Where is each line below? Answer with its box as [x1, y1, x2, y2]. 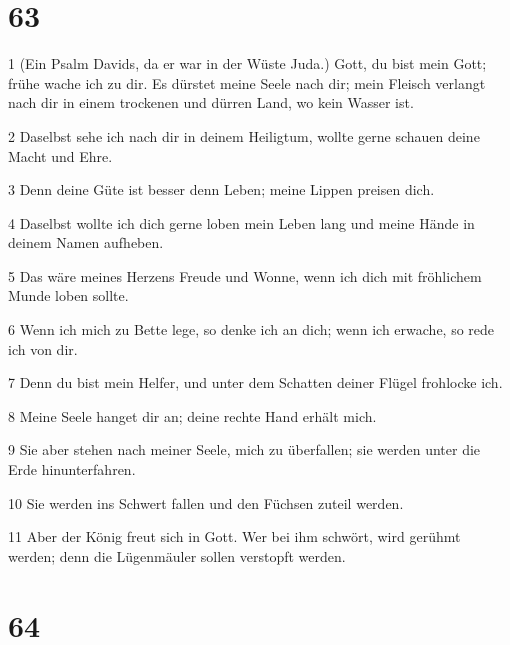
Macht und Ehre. [8, 145, 113, 166]
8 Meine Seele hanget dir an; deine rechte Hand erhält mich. [8, 405, 377, 426]
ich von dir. [8, 338, 78, 359]
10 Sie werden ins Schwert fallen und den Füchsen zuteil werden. [8, 492, 404, 513]
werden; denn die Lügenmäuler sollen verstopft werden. [8, 545, 346, 566]
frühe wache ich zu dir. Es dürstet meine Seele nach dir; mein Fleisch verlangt [8, 72, 486, 93]
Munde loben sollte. [8, 285, 129, 306]
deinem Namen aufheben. [8, 232, 164, 253]
